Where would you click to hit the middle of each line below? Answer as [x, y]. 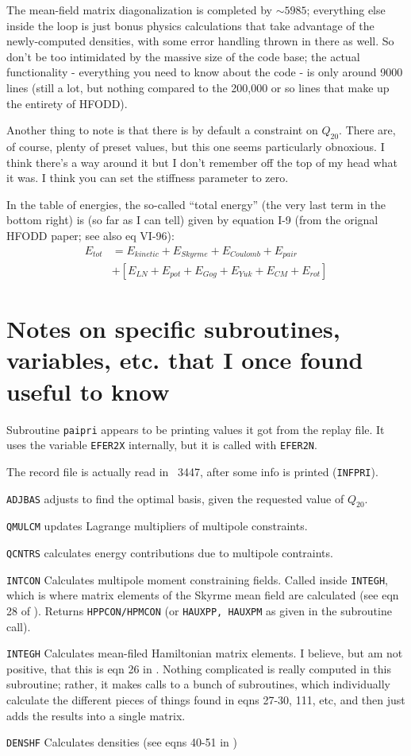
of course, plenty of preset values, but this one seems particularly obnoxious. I [196, 146]
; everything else [346, 10]
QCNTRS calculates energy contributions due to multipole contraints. [170, 552]
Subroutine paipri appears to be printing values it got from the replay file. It [196, 429]
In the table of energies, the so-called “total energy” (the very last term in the [196, 204]
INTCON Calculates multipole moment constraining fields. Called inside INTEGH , [197, 579]
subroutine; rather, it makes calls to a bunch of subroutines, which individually [198, 684]
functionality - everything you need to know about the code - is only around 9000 [205, 72]
